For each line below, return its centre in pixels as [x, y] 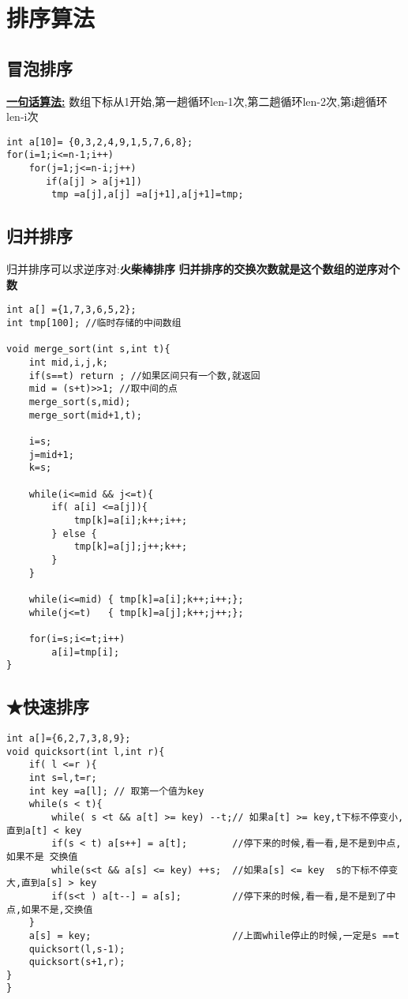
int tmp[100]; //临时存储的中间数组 [94, 323]
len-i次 [22, 116]
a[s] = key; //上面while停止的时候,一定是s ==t [214, 935]
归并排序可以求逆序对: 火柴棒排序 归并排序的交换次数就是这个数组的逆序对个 [203, 269]
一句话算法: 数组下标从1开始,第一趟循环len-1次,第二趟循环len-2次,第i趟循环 [197, 101]
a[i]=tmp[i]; [86, 652]
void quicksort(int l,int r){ [86, 751]
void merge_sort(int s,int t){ [88, 349]
